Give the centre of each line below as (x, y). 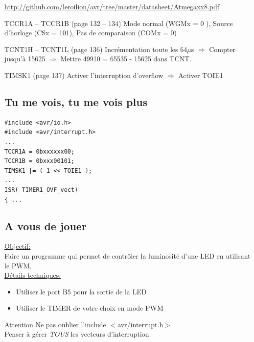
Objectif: (18, 246)
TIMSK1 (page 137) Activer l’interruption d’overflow (84, 75)
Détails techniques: (33, 275)
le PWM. (18, 265)
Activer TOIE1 (201, 75)
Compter (222, 49)
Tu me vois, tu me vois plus (76, 101)
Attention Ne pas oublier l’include (55, 324)
